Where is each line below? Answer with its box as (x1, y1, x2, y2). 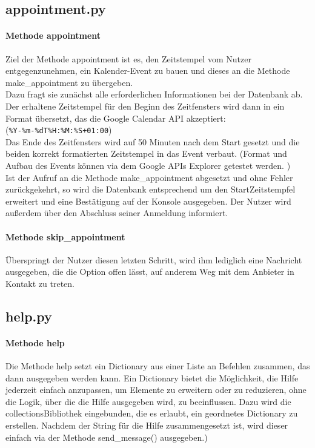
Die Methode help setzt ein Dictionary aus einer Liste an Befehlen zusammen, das (5, 360, 310, 372)
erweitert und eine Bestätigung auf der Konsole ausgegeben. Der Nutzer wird (5, 194, 291, 207)
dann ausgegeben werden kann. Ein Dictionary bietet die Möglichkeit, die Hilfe (5, 371, 299, 384)
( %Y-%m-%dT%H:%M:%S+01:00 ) (5, 124, 112, 136)
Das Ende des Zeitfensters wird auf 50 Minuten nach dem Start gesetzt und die (5, 135, 300, 148)
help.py (5, 306, 52, 325)
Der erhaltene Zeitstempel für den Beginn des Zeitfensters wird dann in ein (5, 99, 285, 112)
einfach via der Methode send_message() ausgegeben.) (5, 430, 208, 443)
